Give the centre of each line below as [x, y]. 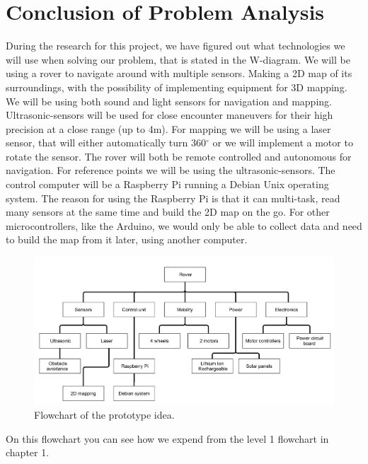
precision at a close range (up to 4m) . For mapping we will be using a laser [168, 128]
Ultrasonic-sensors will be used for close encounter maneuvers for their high [169, 115]
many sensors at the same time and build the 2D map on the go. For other [168, 212]
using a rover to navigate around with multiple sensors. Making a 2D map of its [179, 73]
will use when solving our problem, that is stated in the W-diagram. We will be [178, 59]
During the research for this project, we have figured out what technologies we [176, 46]
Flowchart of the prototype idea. [104, 414]
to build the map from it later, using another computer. [127, 239]
